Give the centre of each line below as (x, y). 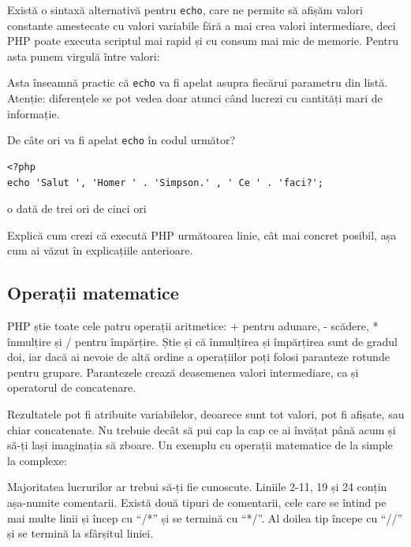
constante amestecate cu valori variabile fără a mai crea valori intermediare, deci (202, 25)
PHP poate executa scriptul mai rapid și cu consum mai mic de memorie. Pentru (203, 41)
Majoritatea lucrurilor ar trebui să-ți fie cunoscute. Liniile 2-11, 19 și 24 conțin (197, 487)
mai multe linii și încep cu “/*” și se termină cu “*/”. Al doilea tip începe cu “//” (205, 517)
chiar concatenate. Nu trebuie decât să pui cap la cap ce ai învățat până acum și (202, 429)
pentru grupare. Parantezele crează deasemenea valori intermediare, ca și (183, 372)
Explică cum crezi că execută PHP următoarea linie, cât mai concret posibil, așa (202, 234)
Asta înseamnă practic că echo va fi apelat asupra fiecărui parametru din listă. (198, 82)
